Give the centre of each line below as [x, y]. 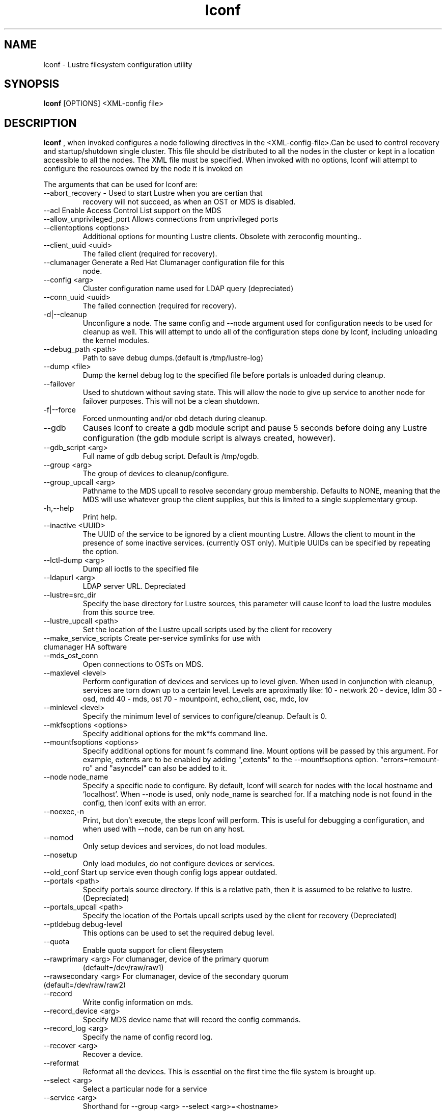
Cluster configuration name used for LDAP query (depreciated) [188, 289]
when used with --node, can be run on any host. [164, 829]
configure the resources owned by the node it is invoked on [143, 169]
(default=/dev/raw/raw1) [123, 968]
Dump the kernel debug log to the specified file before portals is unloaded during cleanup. [234, 375]
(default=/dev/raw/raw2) [85, 985]
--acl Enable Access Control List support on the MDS [132, 211]
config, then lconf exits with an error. [144, 803]
